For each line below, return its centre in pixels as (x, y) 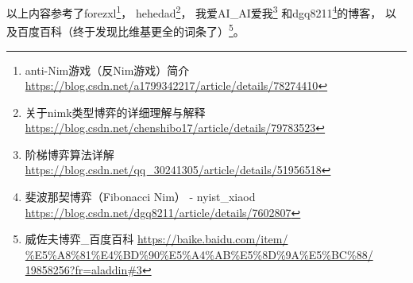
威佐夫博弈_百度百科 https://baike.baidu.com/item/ (156, 239)
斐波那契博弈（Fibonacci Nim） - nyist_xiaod (140, 197)
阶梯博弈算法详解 (69, 154)
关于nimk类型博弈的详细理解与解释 (115, 112)
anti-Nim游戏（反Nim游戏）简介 (107, 70)
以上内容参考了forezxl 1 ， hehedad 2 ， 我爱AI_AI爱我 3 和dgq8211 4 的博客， (194, 12)
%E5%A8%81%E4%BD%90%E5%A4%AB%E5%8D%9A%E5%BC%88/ (199, 254)
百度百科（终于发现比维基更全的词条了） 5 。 (131, 30)
